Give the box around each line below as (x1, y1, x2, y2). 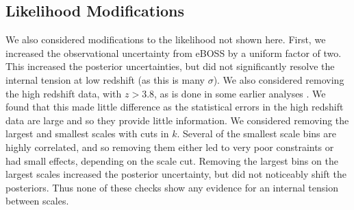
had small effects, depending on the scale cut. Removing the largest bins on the (5, 153, 338, 167)
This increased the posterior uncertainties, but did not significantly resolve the (5, 59, 335, 73)
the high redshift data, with (5, 86, 122, 100)
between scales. (5, 194, 69, 208)
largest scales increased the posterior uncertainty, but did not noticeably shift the (5, 167, 347, 181)
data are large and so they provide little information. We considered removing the (5, 113, 349, 127)
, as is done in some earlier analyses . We (154, 86, 326, 100)
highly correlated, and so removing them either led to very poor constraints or (5, 139, 334, 154)
